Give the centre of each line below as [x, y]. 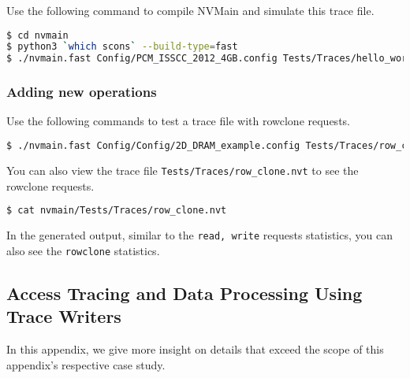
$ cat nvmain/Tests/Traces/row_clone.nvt [117, 211]
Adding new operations [82, 92]
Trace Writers [64, 316]
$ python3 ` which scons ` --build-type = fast [122, 47]
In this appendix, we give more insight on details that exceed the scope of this [195, 348]
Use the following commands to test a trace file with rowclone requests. [178, 121]
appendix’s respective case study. [86, 364]
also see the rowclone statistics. [83, 250]
